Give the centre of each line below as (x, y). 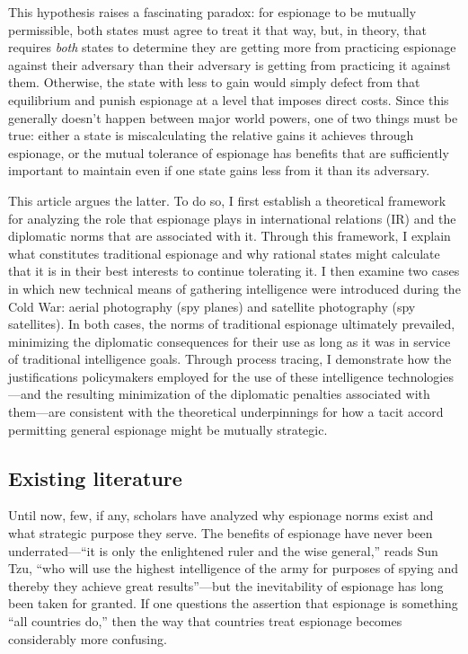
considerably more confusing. (88, 638)
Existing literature (95, 477)
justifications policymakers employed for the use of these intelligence (196, 376)
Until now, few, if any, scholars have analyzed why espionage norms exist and (221, 515)
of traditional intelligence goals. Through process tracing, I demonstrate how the (230, 359)
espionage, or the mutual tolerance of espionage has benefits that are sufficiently (229, 152)
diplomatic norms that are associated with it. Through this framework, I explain (230, 236)
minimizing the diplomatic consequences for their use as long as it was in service (230, 341)
